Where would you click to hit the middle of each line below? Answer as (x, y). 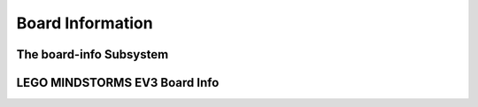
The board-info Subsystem (93, 54)
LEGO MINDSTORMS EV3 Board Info (118, 83)
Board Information (85, 23)
